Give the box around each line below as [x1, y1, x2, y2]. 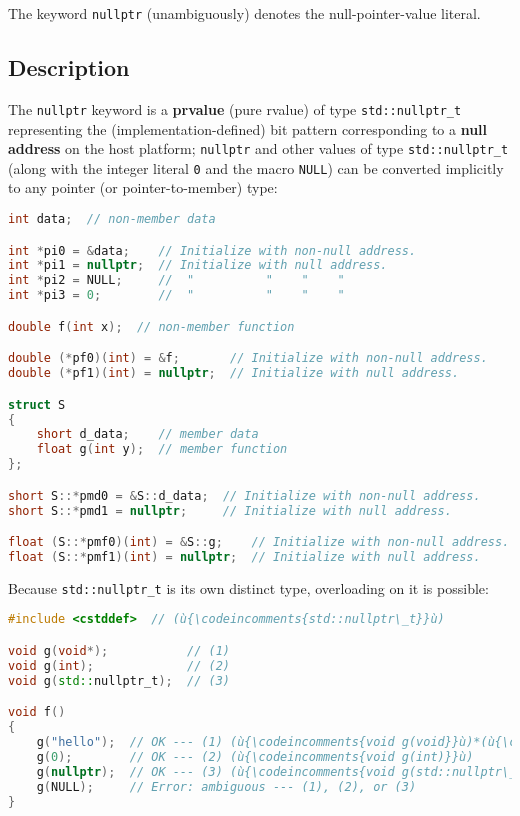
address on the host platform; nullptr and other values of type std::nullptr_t [8, 138, 509, 159]
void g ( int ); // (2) [8, 658, 230, 673]
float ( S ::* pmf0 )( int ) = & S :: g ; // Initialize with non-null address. [8, 535, 510, 550]
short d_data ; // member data [36, 427, 259, 442]
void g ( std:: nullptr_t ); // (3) [8, 673, 230, 688]
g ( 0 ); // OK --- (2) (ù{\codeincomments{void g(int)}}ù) [36, 749, 474, 764]
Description [8, 52, 130, 83]
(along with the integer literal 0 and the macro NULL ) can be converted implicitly [8, 157, 504, 178]
